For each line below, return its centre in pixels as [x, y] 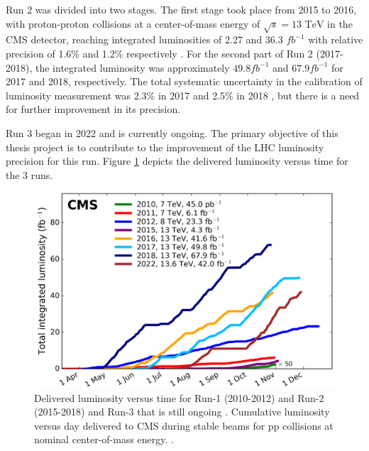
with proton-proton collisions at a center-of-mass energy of [133, 23]
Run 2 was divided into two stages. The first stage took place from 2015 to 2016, [181, 9]
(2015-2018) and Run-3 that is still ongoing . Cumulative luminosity [182, 412]
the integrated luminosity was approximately [132, 67]
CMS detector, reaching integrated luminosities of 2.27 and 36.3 [144, 39]
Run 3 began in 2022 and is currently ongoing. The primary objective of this [172, 132]
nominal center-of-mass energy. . [104, 439]
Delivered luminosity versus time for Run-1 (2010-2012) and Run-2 [179, 397]
